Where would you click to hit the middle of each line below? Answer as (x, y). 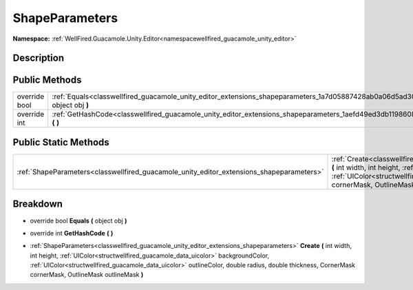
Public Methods (47, 80)
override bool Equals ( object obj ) (78, 220)
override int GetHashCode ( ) (72, 233)
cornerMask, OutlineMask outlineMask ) (87, 275)
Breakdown (38, 204)
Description (39, 58)
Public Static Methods (61, 142)
